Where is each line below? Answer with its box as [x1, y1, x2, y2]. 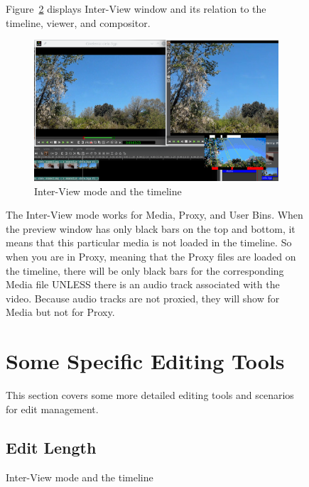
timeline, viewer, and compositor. [6, 15, 151, 30]
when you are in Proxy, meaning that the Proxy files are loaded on [6, 249, 296, 264]
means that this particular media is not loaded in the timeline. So [6, 235, 292, 250]
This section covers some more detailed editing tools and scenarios [6, 388, 294, 403]
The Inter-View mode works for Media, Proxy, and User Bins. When [6, 207, 303, 222]
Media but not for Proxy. [6, 305, 115, 319]
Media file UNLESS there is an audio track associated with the [6, 277, 280, 292]
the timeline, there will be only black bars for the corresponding [6, 263, 284, 278]
